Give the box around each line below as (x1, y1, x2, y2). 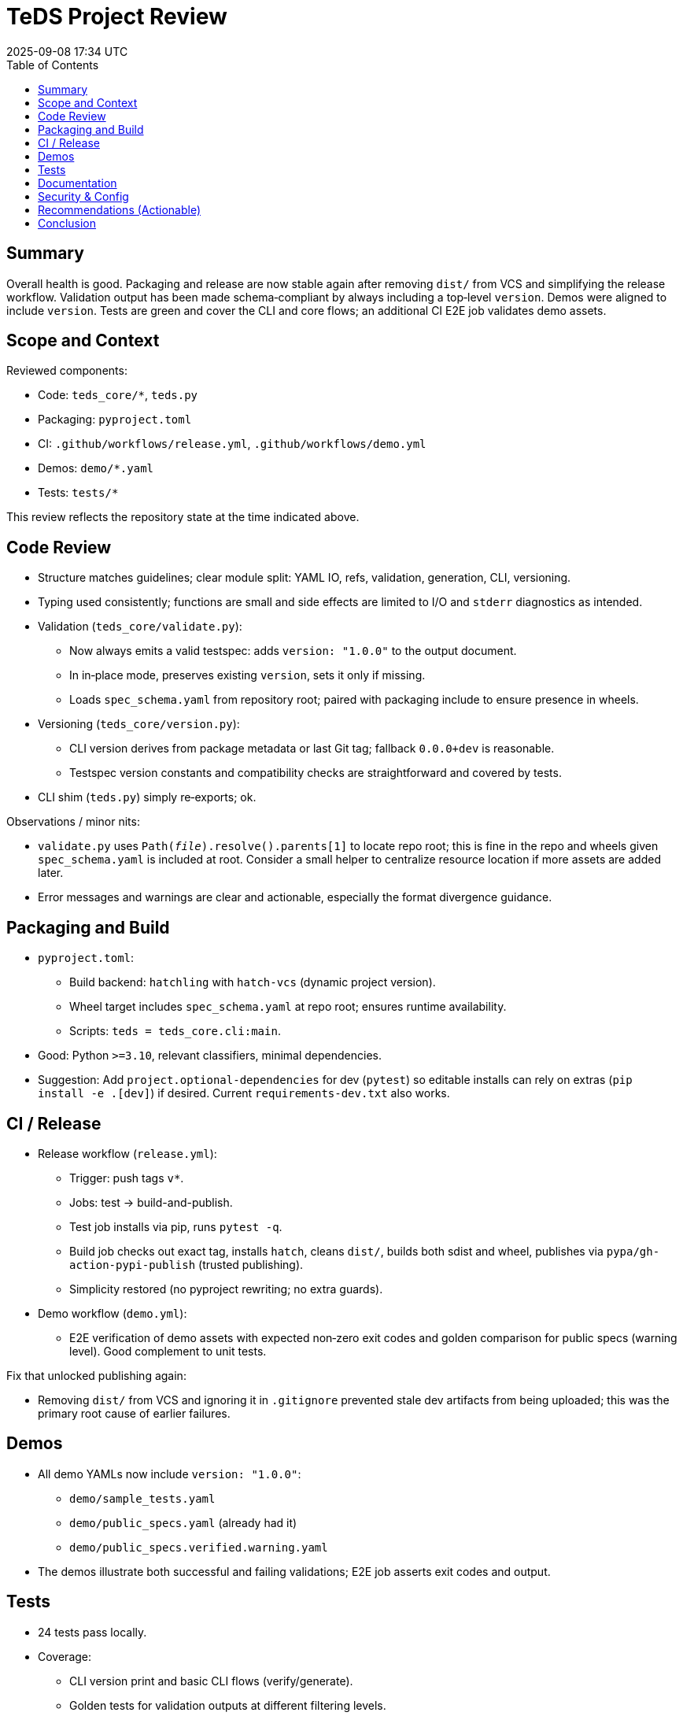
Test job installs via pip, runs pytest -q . (69, 1219, 282, 1233)
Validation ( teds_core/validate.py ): (38, 619, 242, 634)
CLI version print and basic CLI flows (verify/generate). (69, 1673, 353, 1688)
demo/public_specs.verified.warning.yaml (69, 1540, 328, 1554)
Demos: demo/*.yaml (38, 461, 154, 475)
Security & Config (38, 189, 129, 203)
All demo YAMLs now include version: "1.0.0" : (38, 1466, 301, 1481)
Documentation (38, 176, 117, 190)
